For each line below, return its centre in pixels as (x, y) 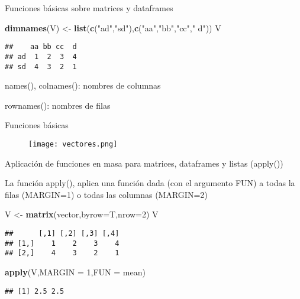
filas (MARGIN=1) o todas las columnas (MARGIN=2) (106, 194)
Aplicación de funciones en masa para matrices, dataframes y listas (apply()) (144, 163)
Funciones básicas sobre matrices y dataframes (89, 8)
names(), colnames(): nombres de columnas (83, 85)
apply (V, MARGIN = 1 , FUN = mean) (75, 272)
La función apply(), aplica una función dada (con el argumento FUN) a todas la (150, 183)
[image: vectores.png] (73, 144)
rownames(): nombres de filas (58, 105)
